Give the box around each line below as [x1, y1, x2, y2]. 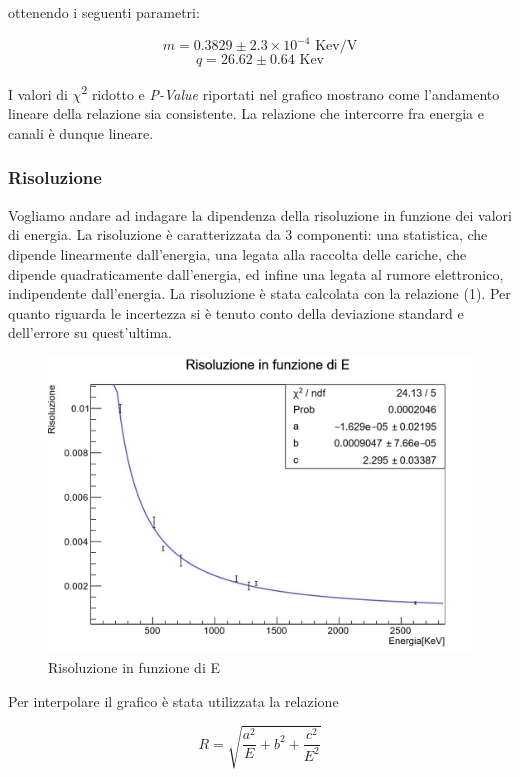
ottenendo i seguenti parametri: [8, 2, 200, 22]
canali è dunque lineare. [8, 122, 154, 143]
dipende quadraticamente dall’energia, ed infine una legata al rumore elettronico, [8, 263, 504, 284]
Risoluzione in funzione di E [48, 656, 220, 677]
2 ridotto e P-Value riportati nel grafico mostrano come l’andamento [81, 81, 500, 104]
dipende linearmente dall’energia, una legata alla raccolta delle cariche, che [8, 243, 467, 264]
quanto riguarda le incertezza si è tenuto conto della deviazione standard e [8, 302, 464, 323]
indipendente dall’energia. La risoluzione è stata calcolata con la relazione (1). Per [8, 283, 511, 304]
